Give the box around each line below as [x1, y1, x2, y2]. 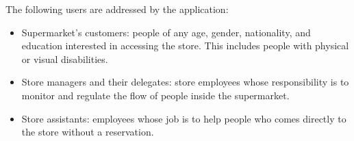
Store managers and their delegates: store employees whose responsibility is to [21, 75, 349, 89]
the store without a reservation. [21, 125, 154, 139]
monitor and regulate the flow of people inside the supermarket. [21, 88, 290, 102]
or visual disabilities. [21, 51, 108, 66]
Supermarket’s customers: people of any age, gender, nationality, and [21, 25, 311, 39]
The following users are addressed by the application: [5, 2, 229, 16]
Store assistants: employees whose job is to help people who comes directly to [21, 111, 346, 125]
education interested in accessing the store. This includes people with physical [21, 38, 349, 53]
